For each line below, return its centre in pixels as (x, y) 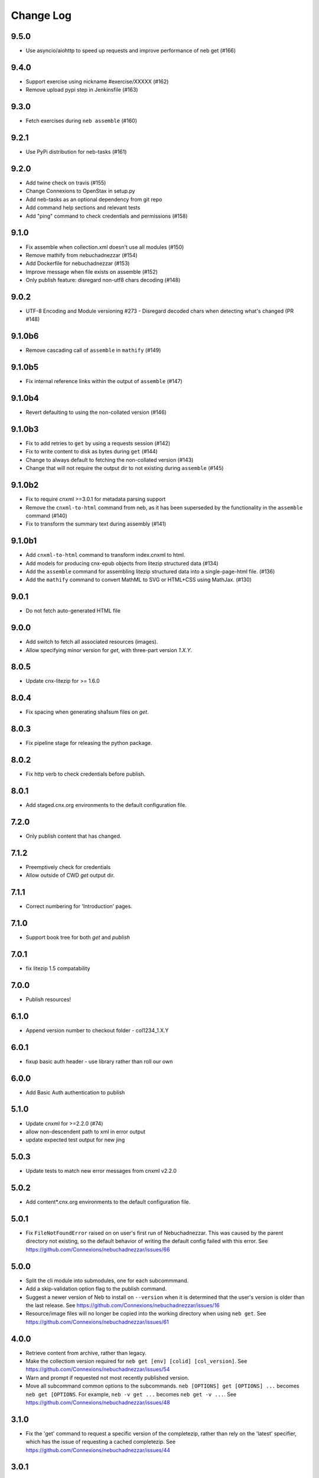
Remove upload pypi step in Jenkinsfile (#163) (82, 90)
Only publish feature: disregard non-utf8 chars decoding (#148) (103, 280)
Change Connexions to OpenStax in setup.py (80, 191)
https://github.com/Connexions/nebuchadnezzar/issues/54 (98, 1369)
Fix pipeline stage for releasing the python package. (89, 743)
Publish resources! (48, 999)
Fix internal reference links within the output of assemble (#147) (104, 381)
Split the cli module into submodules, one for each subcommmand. (107, 1281)
